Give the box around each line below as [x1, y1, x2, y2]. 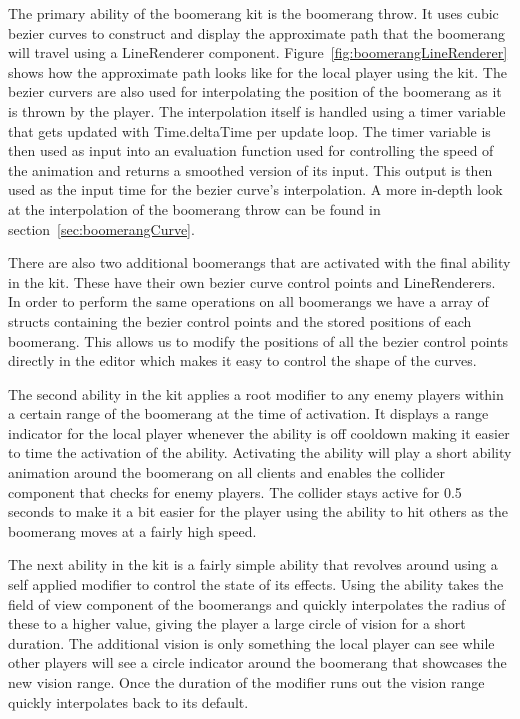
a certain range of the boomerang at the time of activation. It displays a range [8, 403, 489, 424]
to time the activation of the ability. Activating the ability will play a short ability [8, 442, 512, 463]
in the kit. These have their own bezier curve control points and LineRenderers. [8, 271, 496, 292]
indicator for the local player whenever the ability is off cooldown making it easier [8, 422, 510, 443]
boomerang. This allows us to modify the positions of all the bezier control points [8, 330, 508, 351]
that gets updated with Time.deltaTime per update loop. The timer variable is [8, 120, 491, 141]
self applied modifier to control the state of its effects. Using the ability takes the [8, 574, 504, 595]
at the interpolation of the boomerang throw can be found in [8, 198, 381, 219]
